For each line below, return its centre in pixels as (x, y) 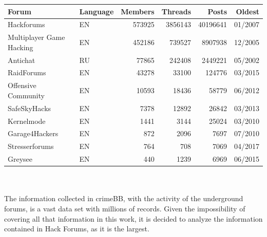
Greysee (20, 159)
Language (97, 11)
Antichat (22, 60)
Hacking (21, 47)
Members (138, 11)
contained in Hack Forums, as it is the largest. (77, 229)
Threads (176, 11)
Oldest (247, 11)
